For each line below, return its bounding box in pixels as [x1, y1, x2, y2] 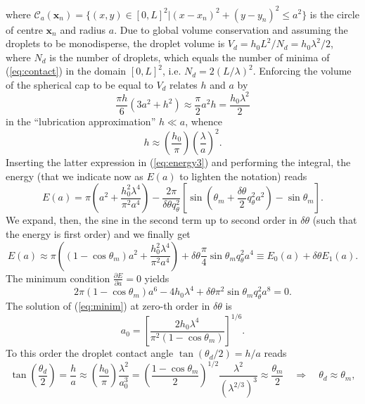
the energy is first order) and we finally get [6, 226, 191, 241]
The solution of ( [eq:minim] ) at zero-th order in [6, 298, 210, 313]
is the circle [309, 6, 359, 21]
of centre [6, 22, 43, 37]
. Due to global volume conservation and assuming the [114, 22, 348, 37]
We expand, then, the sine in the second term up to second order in [6, 213, 297, 227]
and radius [60, 22, 106, 37]
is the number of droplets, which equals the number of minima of [49, 49, 330, 64]
